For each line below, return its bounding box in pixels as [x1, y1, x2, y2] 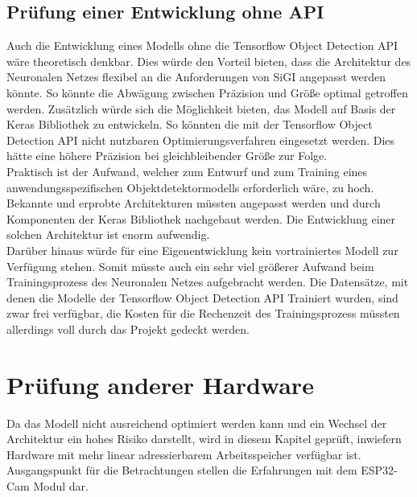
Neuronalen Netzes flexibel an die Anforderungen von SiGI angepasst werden [6, 68, 386, 85]
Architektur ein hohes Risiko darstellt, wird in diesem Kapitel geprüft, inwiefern [6, 430, 402, 447]
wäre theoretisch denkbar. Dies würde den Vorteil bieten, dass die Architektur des [6, 52, 411, 69]
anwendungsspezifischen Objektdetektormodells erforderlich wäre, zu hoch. [6, 179, 374, 195]
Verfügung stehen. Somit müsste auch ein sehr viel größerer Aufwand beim [6, 257, 374, 274]
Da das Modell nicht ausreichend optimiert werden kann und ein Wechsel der [6, 414, 387, 431]
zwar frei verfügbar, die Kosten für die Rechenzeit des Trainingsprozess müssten [6, 305, 400, 322]
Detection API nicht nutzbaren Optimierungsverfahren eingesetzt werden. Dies [6, 131, 395, 148]
